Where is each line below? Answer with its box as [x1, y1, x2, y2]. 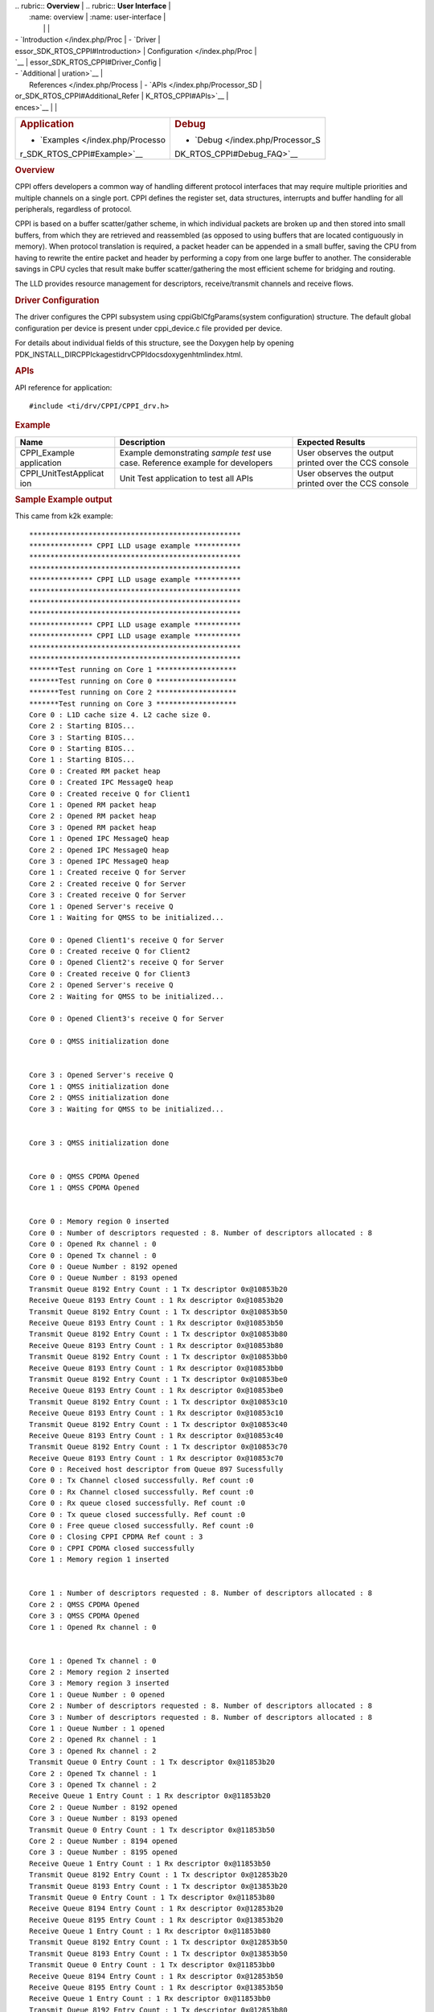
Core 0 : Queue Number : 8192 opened [29, 1262, 178, 1272]
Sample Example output [14, 493, 113, 505]
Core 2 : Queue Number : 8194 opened [29, 1836, 178, 1845]
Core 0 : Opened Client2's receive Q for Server [29, 958, 224, 967]
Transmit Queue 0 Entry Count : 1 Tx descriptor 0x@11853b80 [29, 1892, 275, 1902]
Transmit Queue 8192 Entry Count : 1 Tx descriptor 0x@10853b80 [29, 1330, 289, 1339]
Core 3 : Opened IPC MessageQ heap [29, 856, 170, 865]
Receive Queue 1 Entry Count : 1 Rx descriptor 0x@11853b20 [29, 1791, 271, 1800]
